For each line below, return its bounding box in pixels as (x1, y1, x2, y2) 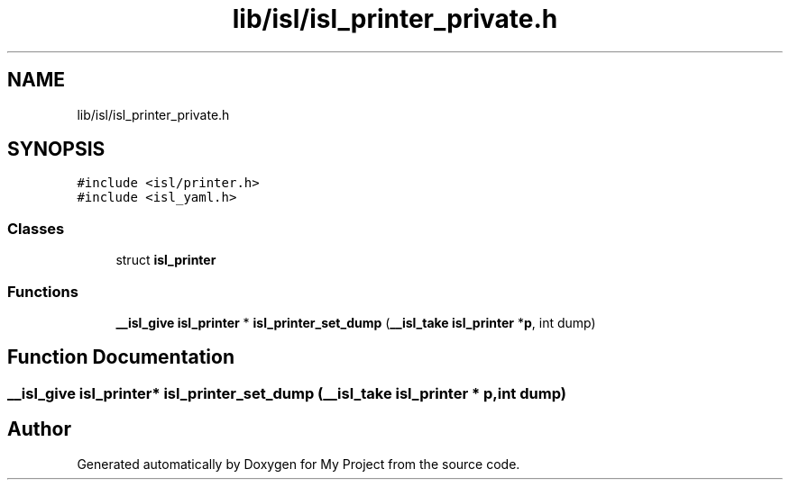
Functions (7, 282, 78, 301)
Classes (7, 219, 65, 238)
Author (7, 418, 71, 441)
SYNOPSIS (7, 138, 106, 161)
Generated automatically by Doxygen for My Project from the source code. (77, 455, 520, 472)
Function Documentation (7, 346, 234, 369)
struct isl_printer (115, 252, 216, 268)
